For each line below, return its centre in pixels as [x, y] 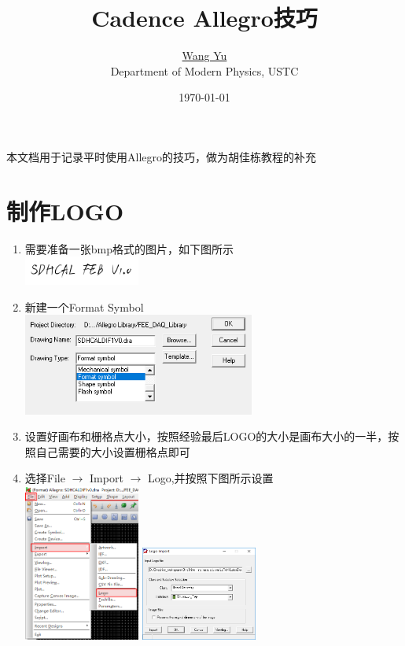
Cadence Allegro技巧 [204, 18]
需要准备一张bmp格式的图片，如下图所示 [129, 248]
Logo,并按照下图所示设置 [210, 478]
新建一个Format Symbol [84, 306]
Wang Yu [204, 55]
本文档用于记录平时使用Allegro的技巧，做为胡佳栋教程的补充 [161, 156]
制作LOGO [65, 210]
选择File [45, 478]
